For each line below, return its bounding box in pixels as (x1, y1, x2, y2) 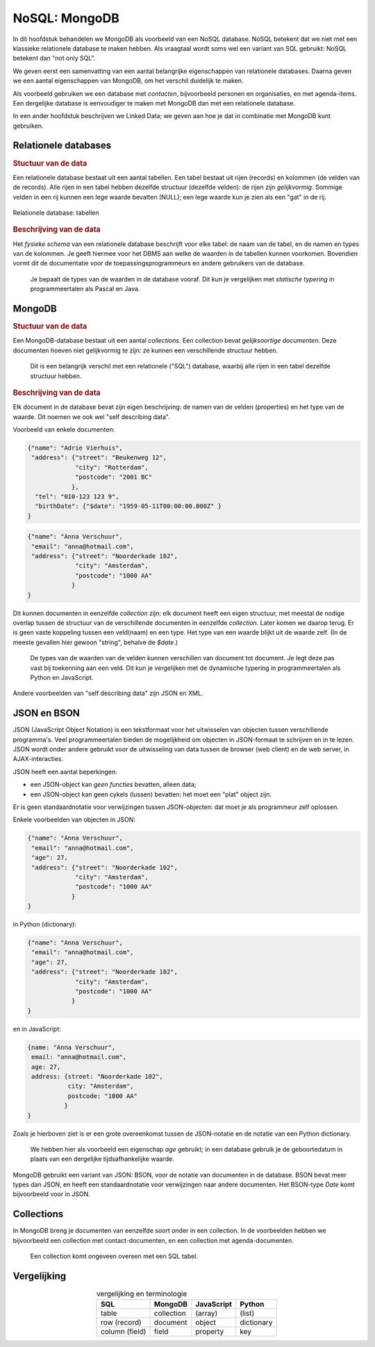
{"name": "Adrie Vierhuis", (27, 444, 123, 452)
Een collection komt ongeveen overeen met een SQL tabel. (30, 1252, 198, 1261)
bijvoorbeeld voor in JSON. (12, 1190, 90, 1198)
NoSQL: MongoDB (12, 10, 119, 26)
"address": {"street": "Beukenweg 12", (31, 454, 167, 462)
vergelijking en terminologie (96, 1289, 187, 1299)
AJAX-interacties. (12, 755, 64, 763)
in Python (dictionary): (12, 920, 76, 929)
